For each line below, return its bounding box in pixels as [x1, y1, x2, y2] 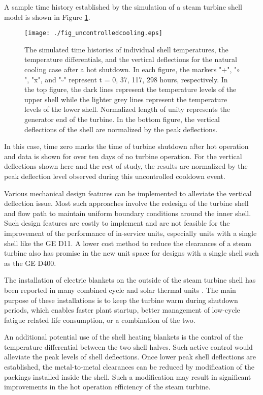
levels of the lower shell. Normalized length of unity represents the [24, 104, 230, 114]
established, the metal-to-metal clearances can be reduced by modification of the [4, 361, 254, 372]
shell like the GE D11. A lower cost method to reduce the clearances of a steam [4, 237, 251, 248]
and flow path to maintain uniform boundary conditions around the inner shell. [4, 207, 251, 218]
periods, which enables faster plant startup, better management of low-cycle [4, 305, 240, 315]
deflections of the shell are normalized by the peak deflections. [24, 124, 218, 134]
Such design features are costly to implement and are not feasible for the [4, 218, 230, 228]
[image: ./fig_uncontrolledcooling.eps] [24, 29, 163, 37]
